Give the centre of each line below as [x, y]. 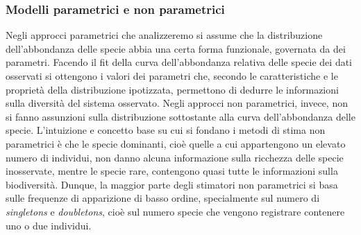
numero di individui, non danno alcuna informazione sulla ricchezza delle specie [175, 157]
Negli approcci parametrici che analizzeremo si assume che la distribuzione [164, 35]
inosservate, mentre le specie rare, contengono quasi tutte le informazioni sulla [172, 171]
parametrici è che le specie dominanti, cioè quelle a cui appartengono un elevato [176, 143]
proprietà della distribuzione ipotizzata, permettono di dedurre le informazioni [172, 89]
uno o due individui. [49, 225]
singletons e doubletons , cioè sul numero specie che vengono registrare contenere [175, 211]
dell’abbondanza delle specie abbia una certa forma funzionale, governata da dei [176, 48]
